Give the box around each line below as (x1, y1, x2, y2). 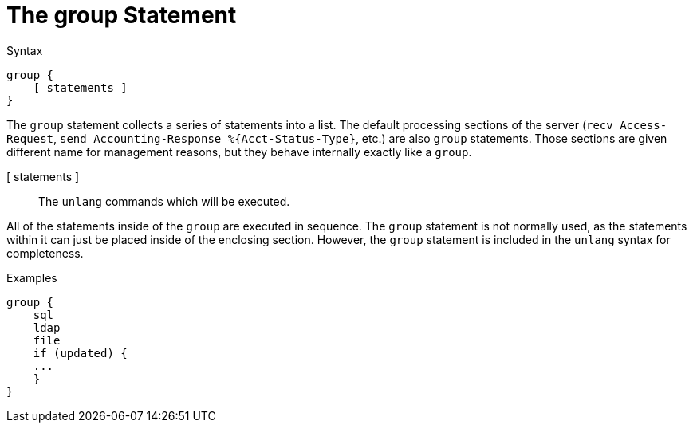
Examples (6, 270, 57, 285)
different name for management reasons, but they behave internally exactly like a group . (6, 144, 472, 159)
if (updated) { (33, 346, 128, 360)
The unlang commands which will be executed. (38, 194, 290, 208)
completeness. (6, 246, 84, 260)
